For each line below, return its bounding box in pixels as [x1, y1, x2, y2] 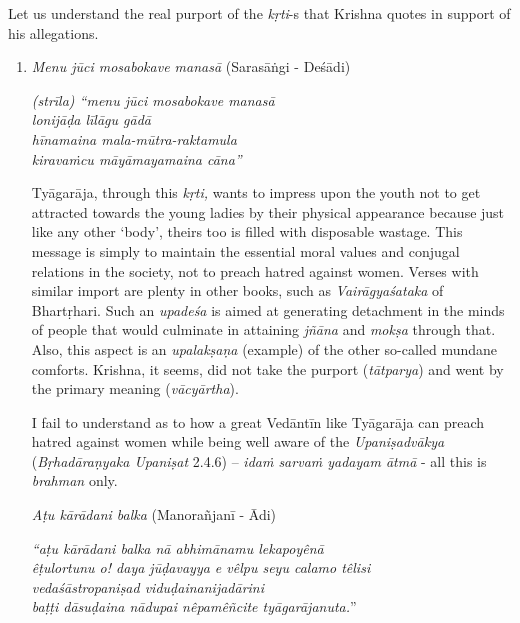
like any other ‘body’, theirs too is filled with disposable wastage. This [31, 221, 463, 242]
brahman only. [31, 470, 118, 491]
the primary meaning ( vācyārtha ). [31, 378, 239, 399]
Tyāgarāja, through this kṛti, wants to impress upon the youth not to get [31, 182, 481, 203]
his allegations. [8, 22, 99, 43]
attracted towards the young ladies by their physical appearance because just [31, 201, 505, 222]
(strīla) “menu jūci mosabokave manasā [31, 89, 275, 110]
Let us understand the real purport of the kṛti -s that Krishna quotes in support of [8, 3, 511, 23]
